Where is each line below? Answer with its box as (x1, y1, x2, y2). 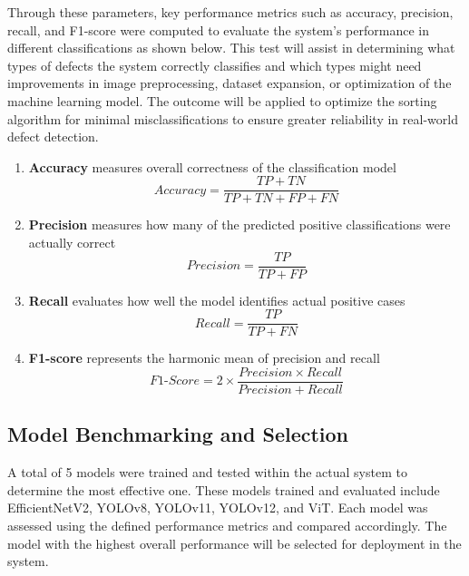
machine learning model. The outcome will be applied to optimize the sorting (7, 91, 437, 110)
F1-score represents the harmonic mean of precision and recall (28, 348, 380, 367)
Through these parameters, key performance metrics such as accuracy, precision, (7, 3, 454, 21)
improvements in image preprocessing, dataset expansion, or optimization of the (7, 73, 452, 93)
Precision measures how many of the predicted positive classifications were (28, 215, 451, 234)
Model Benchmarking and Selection (7, 420, 349, 448)
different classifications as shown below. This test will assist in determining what (7, 38, 455, 57)
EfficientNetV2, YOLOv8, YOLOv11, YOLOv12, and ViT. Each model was (7, 498, 428, 517)
